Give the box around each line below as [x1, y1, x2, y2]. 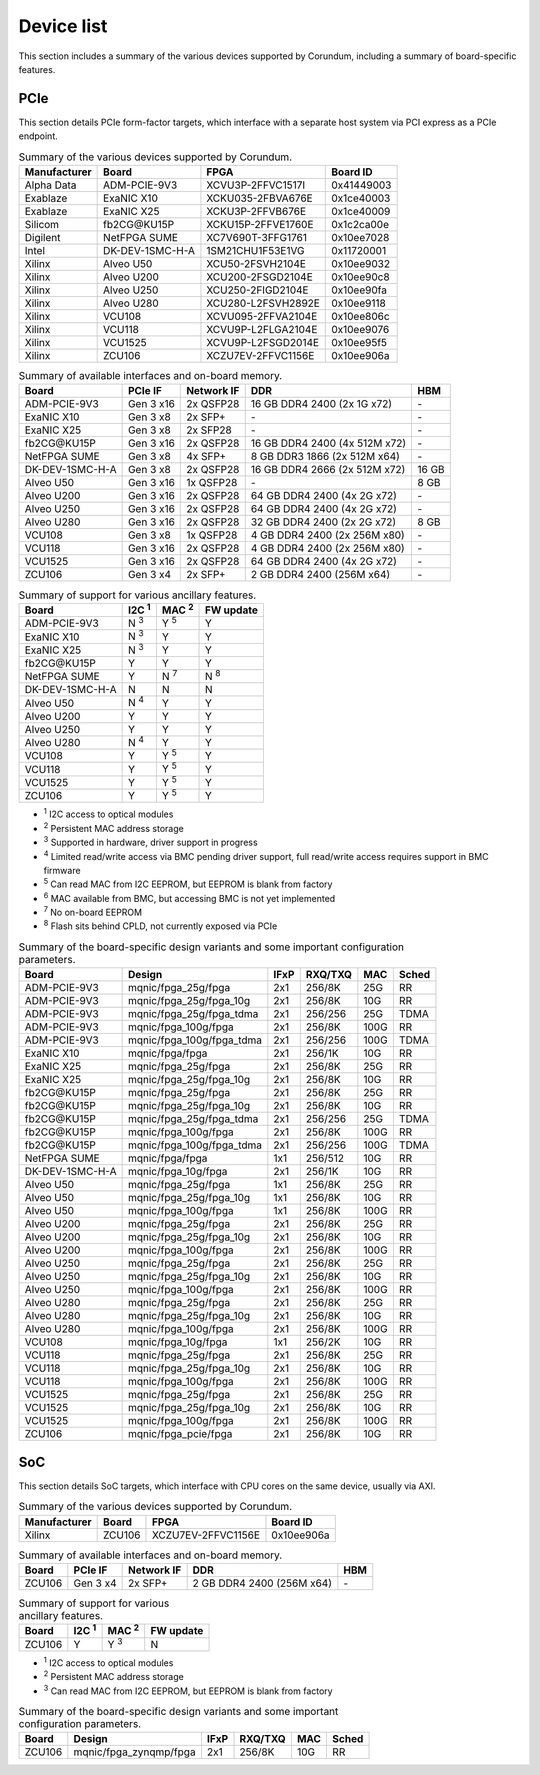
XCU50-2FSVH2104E [206, 257, 307, 270]
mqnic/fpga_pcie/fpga [127, 1427, 233, 1441]
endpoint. [18, 130, 59, 142]
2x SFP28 [186, 423, 232, 437]
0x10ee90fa [331, 283, 387, 297]
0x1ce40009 [331, 205, 391, 218]
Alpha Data [24, 178, 77, 192]
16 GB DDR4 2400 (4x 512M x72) [250, 436, 407, 450]
